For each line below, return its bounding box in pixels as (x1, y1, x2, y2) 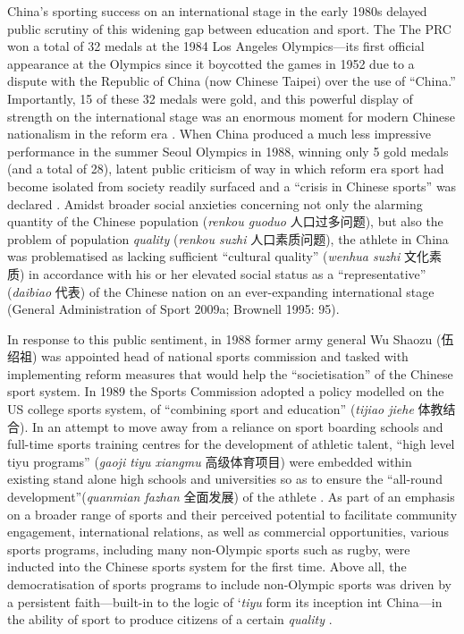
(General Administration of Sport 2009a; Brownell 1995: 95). (7, 300, 340, 318)
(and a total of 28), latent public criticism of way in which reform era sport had (7, 159, 444, 178)
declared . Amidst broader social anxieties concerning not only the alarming (7, 194, 423, 213)
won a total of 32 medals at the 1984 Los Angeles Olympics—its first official (7, 37, 425, 55)
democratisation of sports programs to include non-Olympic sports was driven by (7, 575, 452, 593)
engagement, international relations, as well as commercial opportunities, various (7, 522, 450, 541)
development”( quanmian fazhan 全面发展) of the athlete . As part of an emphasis (7, 487, 455, 506)
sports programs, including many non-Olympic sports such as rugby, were (7, 539, 410, 558)
